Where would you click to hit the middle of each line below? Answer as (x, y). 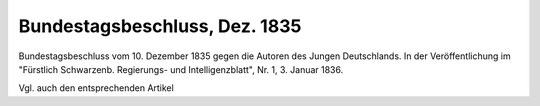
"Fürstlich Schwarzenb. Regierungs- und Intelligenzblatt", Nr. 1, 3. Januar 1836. (181, 69)
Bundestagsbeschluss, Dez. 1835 (160, 26)
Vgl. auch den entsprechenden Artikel (96, 88)
